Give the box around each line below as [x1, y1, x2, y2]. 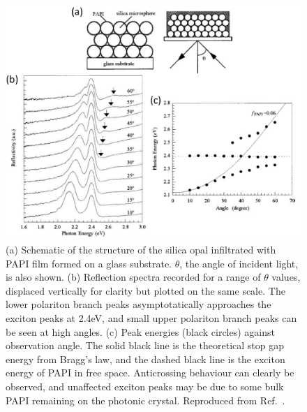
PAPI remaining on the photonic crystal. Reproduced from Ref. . [6, 392, 285, 407]
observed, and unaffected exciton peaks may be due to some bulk [6, 378, 284, 393]
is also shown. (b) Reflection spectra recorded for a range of [6, 270, 261, 284]
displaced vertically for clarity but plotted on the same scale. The [6, 283, 285, 297]
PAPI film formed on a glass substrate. [6, 256, 172, 270]
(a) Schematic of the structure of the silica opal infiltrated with [6, 242, 276, 256]
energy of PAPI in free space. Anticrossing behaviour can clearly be [6, 365, 294, 380]
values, [271, 270, 301, 284]
